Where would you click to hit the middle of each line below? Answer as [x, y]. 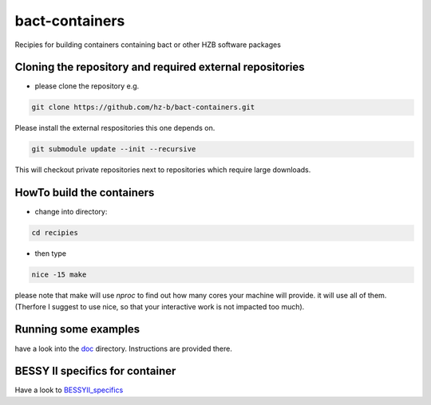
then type [51, 254]
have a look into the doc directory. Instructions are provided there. [124, 348]
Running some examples [77, 330]
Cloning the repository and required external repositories [160, 67]
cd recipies [55, 233]
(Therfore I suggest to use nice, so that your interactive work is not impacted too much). [160, 306]
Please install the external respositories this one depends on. [115, 128]
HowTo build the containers [85, 193]
